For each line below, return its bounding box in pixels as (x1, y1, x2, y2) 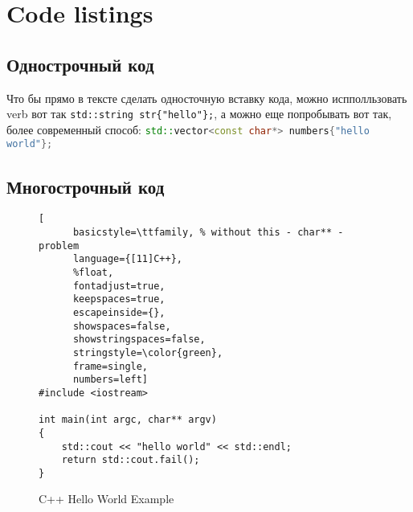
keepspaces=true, (72, 293, 166, 305)
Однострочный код (6, 51, 154, 76)
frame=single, (72, 360, 149, 372)
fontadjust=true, (72, 280, 166, 292)
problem (39, 240, 80, 252)
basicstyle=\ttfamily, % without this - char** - (72, 227, 344, 238)
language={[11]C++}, (72, 253, 182, 265)
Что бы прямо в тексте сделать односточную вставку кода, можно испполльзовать (6, 89, 407, 106)
